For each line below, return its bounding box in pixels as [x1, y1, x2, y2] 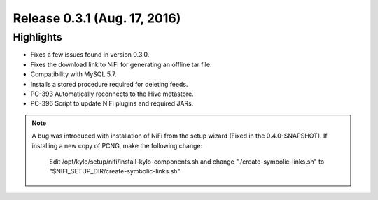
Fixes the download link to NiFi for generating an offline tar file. [30, 60, 212, 69]
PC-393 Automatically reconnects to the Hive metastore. [30, 90, 194, 98]
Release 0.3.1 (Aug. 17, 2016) [13, 10, 181, 26]
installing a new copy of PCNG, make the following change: [31, 141, 203, 150]
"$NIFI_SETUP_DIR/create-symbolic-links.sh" [49, 167, 181, 176]
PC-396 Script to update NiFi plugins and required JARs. [30, 99, 194, 108]
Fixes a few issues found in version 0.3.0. [30, 50, 150, 59]
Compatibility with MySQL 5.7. [30, 70, 117, 78]
